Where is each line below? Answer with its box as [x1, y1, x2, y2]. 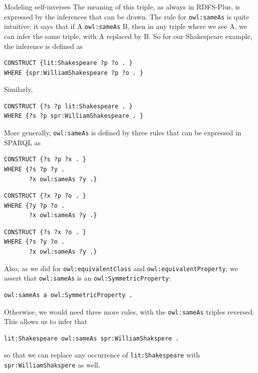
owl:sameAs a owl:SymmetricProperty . [4, 291, 133, 299]
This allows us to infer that [4, 316, 87, 327]
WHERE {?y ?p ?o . [4, 202, 65, 209]
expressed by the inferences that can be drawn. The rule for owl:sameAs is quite [4, 11, 250, 21]
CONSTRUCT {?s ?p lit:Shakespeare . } [4, 102, 133, 110]
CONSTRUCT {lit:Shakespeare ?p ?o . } [4, 59, 133, 67]
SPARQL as [4, 137, 41, 147]
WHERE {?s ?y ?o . [4, 238, 65, 246]
